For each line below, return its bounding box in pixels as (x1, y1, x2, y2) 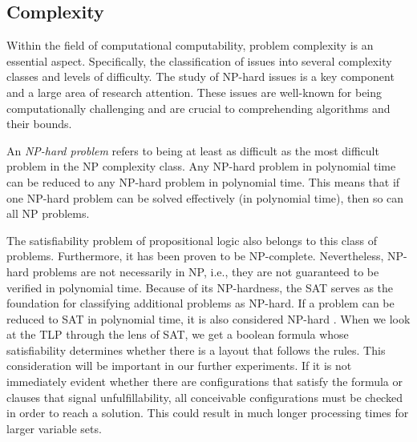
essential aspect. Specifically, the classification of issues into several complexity (6, 52, 392, 69)
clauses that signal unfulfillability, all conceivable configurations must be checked (6, 388, 403, 405)
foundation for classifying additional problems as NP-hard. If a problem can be (6, 295, 395, 311)
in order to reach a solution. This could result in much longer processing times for (6, 404, 409, 421)
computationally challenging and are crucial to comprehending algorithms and (6, 99, 391, 116)
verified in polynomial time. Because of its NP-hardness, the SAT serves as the (6, 279, 394, 295)
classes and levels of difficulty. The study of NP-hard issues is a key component (6, 68, 395, 85)
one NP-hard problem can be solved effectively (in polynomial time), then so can (6, 189, 404, 206)
